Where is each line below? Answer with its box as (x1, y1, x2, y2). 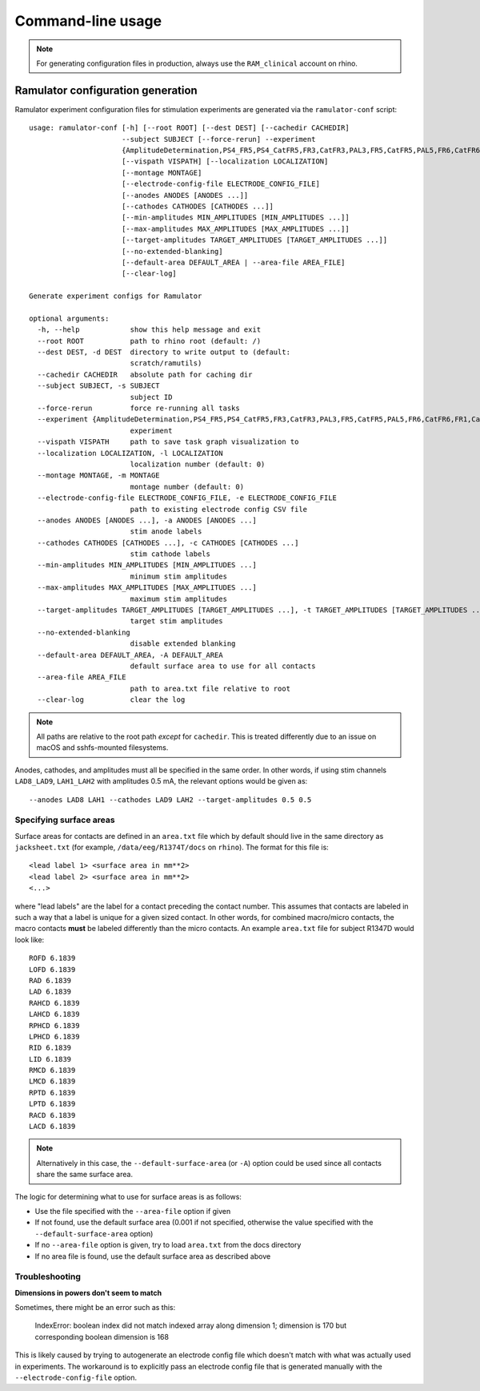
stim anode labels (130, 527, 202, 536)
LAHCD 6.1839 (29, 1010, 80, 1019)
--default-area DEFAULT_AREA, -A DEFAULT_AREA (37, 650, 223, 659)
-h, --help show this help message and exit (37, 325, 262, 334)
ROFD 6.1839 (29, 954, 76, 963)
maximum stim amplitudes (130, 594, 228, 603)
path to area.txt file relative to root (130, 683, 291, 693)
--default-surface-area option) (34, 1228, 154, 1238)
